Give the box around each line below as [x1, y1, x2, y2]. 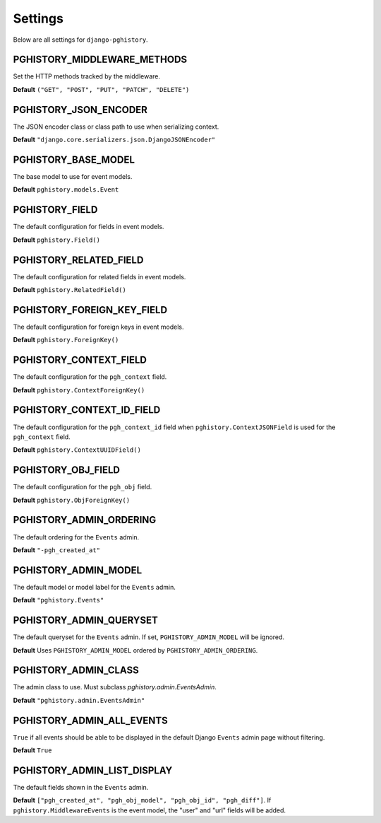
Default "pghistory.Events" [13, 596, 104, 605]
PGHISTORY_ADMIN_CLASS [13, 665, 139, 677]
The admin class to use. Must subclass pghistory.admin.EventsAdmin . [13, 683, 217, 691]
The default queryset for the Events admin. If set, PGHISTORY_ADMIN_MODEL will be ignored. [13, 633, 285, 641]
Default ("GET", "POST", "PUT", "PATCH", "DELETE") [13, 85, 190, 93]
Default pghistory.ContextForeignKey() [13, 385, 145, 394]
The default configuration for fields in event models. [13, 223, 164, 231]
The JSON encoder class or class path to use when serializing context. [13, 122, 219, 131]
